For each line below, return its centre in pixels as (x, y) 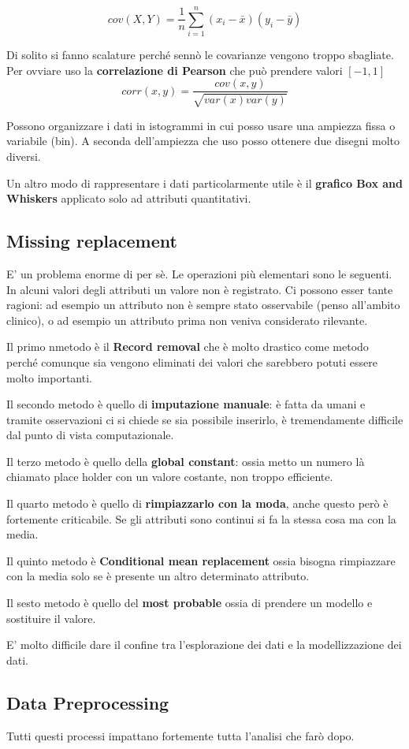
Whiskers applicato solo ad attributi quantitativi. (129, 198)
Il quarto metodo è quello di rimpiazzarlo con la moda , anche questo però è (197, 503)
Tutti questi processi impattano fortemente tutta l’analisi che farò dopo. (180, 735)
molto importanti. (49, 377)
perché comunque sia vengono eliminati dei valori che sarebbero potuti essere (192, 361)
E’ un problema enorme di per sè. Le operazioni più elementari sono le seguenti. (199, 273)
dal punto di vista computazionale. (90, 435)
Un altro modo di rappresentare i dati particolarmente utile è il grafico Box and (204, 183)
